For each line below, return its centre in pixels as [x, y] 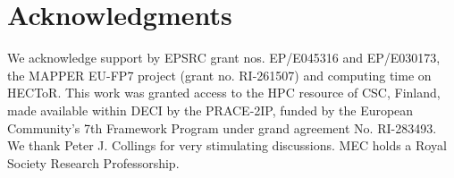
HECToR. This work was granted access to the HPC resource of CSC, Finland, [224, 93]
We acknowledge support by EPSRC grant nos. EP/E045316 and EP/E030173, [224, 58]
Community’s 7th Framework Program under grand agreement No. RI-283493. [222, 127]
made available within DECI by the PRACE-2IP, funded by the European [210, 110]
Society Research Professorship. [93, 162]
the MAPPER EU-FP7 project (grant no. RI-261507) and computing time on [219, 75]
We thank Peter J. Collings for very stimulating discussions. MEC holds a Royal [227, 145]
